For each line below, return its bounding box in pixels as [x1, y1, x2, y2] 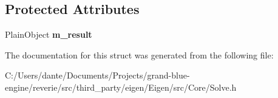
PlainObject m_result [5, 28, 92, 41]
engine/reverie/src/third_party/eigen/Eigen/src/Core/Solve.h [5, 80, 237, 93]
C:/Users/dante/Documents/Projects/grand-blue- [5, 69, 190, 82]
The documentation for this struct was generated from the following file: [5, 48, 274, 61]
